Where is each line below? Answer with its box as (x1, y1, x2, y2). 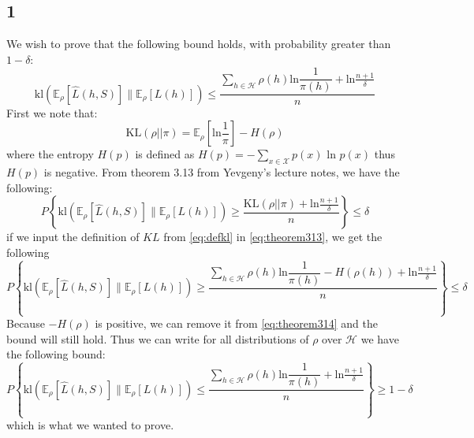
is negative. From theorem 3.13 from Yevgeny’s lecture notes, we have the (43, 164, 400, 180)
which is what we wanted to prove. (6, 417, 174, 433)
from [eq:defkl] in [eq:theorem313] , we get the (163, 228, 383, 245)
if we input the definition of (6, 228, 140, 245)
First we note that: (6, 104, 98, 121)
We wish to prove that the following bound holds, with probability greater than (6, 35, 391, 52)
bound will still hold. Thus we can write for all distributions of (6, 330, 309, 347)
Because (6, 315, 45, 332)
